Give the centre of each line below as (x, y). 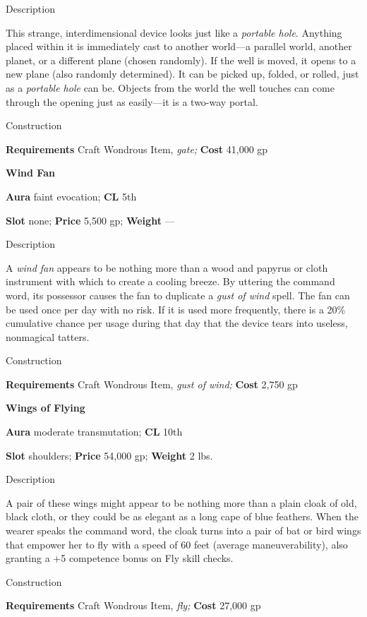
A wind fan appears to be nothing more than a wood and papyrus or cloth (167, 267)
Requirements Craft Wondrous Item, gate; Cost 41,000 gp (137, 149)
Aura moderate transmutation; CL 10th (94, 432)
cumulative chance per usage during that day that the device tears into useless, (177, 323)
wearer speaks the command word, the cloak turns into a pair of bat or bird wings (183, 531)
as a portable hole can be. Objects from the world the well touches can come (170, 87)
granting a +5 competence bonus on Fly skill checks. (120, 558)
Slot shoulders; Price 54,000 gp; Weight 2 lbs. (109, 455)
